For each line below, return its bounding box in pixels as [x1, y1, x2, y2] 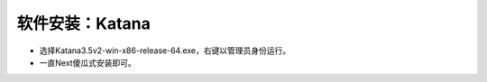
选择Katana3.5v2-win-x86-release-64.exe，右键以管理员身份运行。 [39, 45, 291, 56]
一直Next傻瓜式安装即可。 [39, 57, 136, 68]
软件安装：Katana [16, 14, 151, 33]
